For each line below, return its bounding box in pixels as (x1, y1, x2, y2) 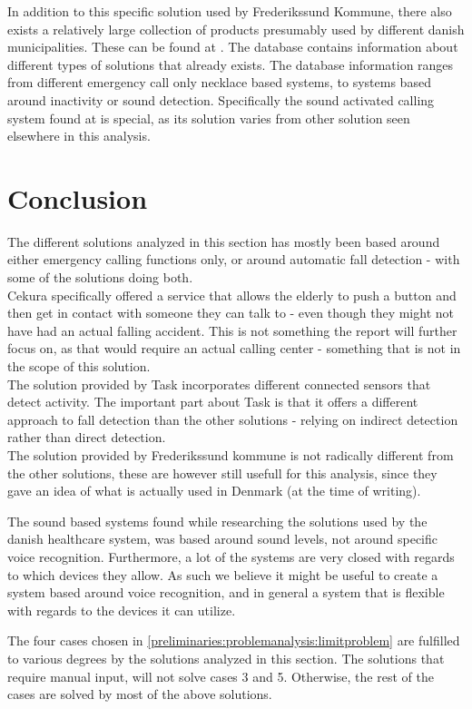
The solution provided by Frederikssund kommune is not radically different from (7, 446, 454, 464)
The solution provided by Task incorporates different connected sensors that (7, 374, 431, 393)
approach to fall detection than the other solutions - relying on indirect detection (7, 409, 458, 428)
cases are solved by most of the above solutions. (7, 684, 272, 704)
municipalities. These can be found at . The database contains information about (7, 37, 458, 56)
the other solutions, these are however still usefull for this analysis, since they (7, 463, 438, 482)
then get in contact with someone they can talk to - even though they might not (7, 303, 454, 322)
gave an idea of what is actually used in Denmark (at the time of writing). (7, 481, 421, 500)
